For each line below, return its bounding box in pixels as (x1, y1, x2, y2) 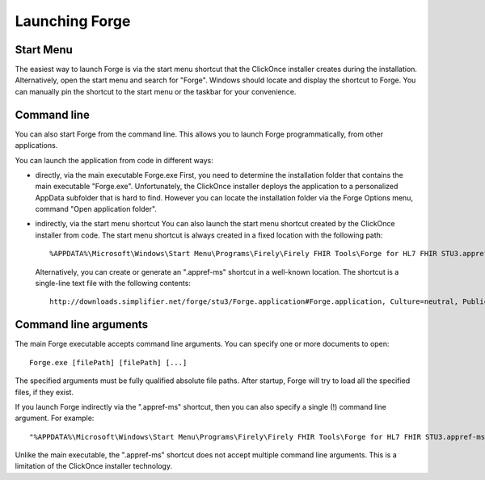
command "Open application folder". (35, 204, 158, 214)
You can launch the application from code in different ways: (15, 155, 213, 165)
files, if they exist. (15, 387, 74, 397)
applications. (15, 141, 58, 150)
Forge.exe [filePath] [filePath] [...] (29, 358, 188, 367)
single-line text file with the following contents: (35, 279, 192, 288)
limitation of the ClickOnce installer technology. (15, 461, 173, 471)
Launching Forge (15, 12, 131, 30)
